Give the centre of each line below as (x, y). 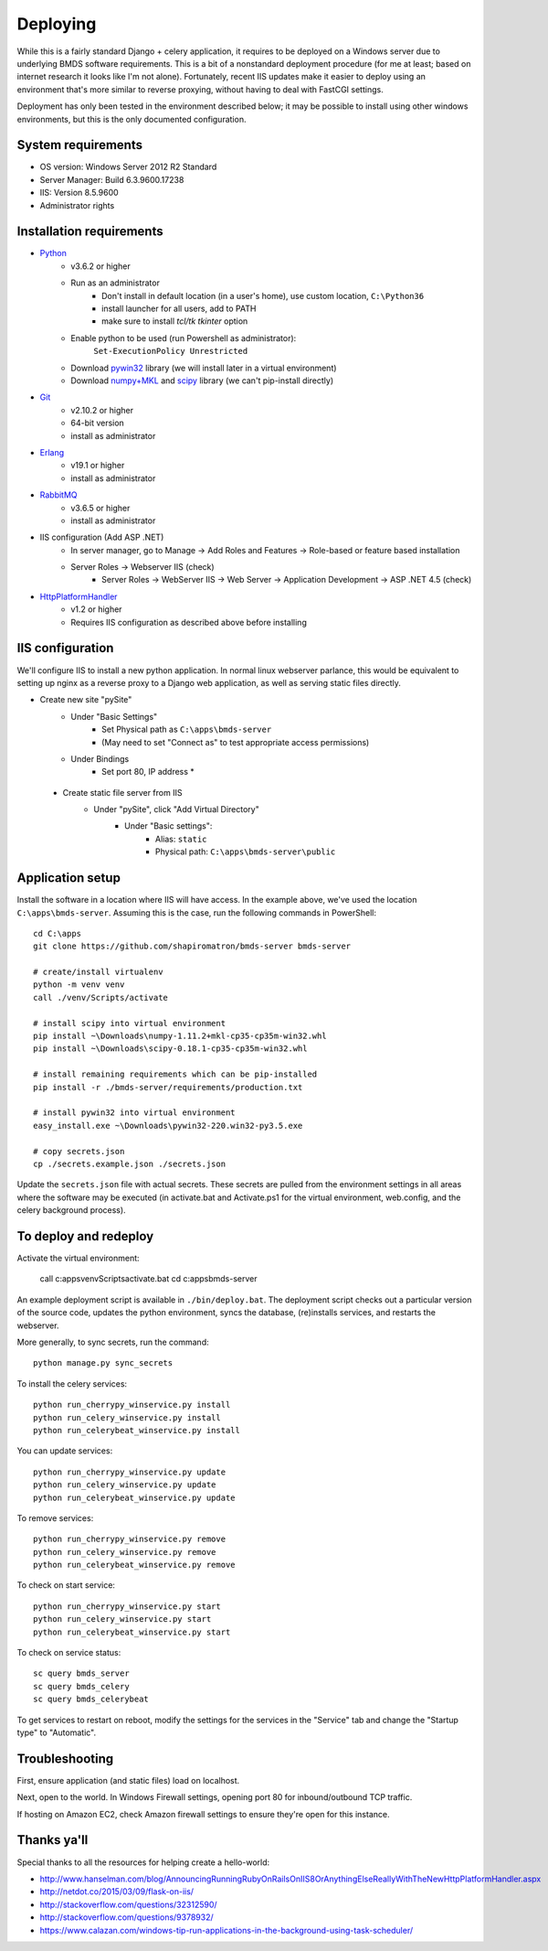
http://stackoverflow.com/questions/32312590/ (129, 1904)
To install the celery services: (72, 1383)
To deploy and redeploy (85, 1236)
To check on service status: (69, 1653)
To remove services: (55, 1517)
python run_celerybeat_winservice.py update (135, 1497)
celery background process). (72, 1210)
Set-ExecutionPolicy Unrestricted (171, 351)
